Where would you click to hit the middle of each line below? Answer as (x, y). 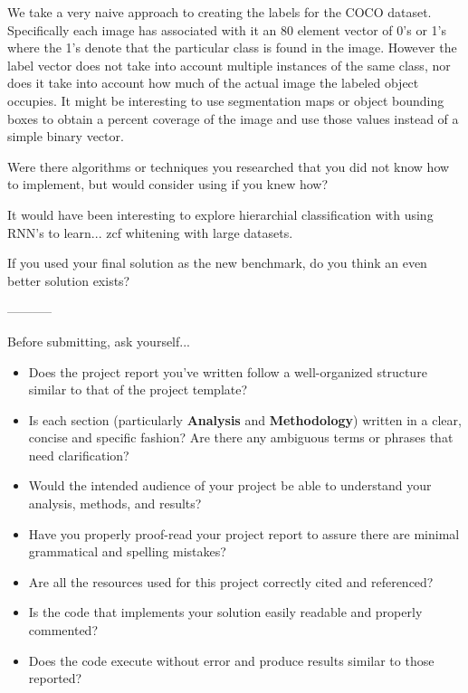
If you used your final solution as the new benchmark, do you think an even (217, 263)
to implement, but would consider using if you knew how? (168, 184)
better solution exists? (69, 280)
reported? (55, 678)
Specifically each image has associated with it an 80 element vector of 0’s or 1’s (227, 29)
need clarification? (79, 455)
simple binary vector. (66, 136)
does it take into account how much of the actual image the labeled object (213, 83)
